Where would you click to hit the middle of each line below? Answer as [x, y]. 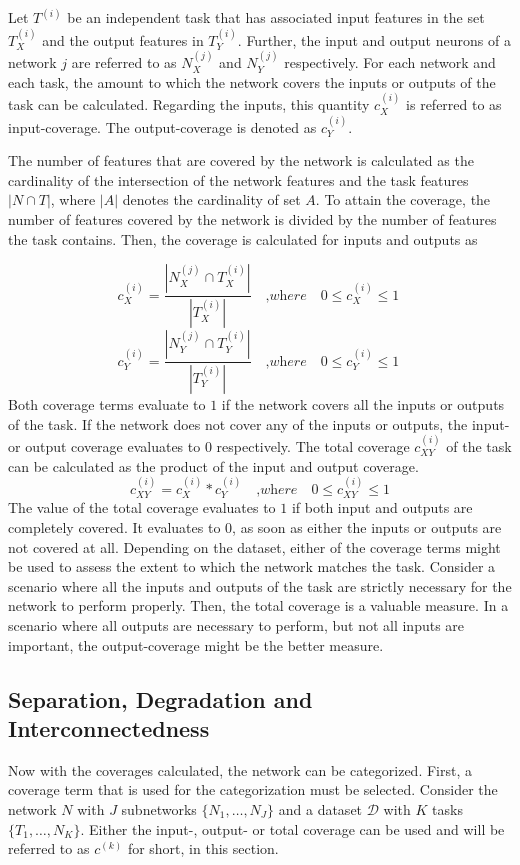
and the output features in [123, 39]
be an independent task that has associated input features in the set [276, 17]
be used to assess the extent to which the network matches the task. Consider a [252, 566]
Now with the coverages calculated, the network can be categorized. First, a [240, 769]
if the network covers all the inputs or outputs [363, 403]
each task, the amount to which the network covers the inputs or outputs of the [252, 81]
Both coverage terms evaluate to [107, 403]
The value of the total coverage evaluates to [142, 507]
